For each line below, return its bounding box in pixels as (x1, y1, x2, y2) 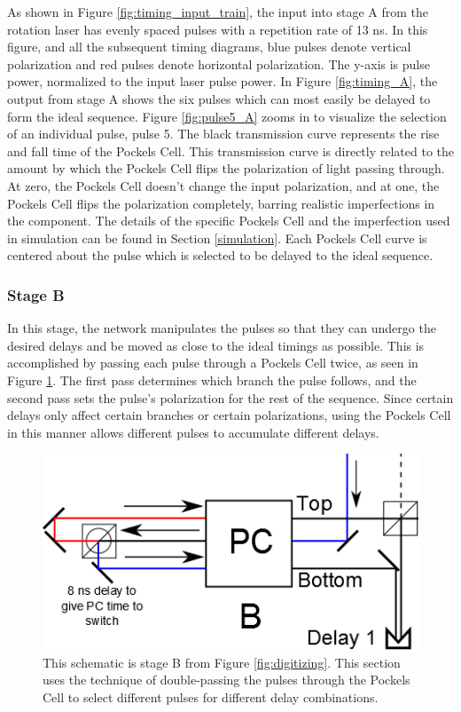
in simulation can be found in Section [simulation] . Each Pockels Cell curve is (7, 228, 427, 247)
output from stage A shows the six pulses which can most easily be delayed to (7, 89, 431, 107)
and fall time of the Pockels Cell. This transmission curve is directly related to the (7, 141, 454, 160)
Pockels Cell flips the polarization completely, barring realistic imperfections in (7, 194, 435, 212)
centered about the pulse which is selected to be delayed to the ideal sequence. (7, 246, 434, 265)
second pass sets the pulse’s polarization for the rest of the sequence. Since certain (7, 388, 454, 407)
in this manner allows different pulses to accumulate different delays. (7, 423, 379, 441)
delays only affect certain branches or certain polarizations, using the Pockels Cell (7, 406, 451, 424)
